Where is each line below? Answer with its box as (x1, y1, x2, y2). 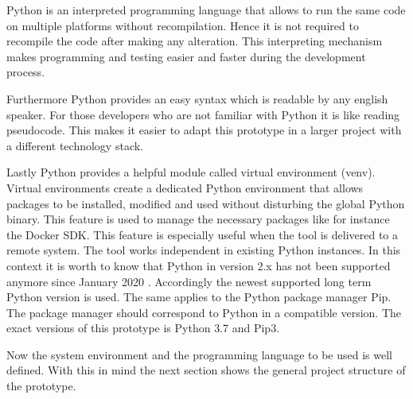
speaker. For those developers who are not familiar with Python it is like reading (6, 106, 400, 122)
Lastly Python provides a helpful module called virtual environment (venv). (6, 164, 376, 180)
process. (6, 64, 45, 80)
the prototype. (6, 378, 76, 394)
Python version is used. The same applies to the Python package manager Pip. (6, 289, 392, 305)
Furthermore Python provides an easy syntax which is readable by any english (6, 90, 388, 107)
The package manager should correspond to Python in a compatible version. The (6, 304, 402, 320)
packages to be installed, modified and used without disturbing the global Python (6, 195, 405, 211)
